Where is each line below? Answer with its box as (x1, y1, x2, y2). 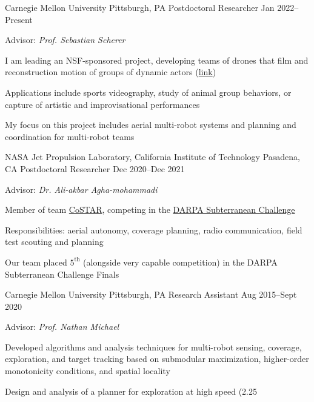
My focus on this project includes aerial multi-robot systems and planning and (5, 118, 296, 131)
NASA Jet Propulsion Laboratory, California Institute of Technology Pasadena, (5, 150, 300, 163)
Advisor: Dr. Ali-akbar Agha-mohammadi (5, 183, 158, 195)
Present (5, 13, 33, 25)
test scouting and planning (5, 235, 104, 248)
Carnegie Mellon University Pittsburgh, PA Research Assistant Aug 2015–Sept (5, 288, 297, 301)
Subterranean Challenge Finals (5, 267, 119, 280)
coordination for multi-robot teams (5, 130, 135, 142)
